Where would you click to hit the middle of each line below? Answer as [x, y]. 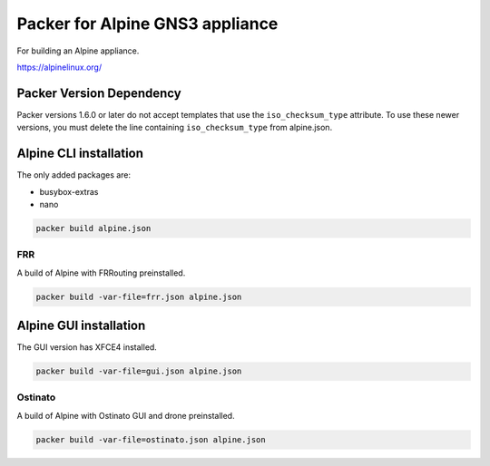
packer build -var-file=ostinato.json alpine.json [151, 439]
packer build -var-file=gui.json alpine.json [139, 371]
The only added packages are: [74, 175]
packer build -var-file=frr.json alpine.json [139, 296]
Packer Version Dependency [99, 93]
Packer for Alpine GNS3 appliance [147, 24]
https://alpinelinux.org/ [59, 67]
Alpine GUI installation [81, 326]
